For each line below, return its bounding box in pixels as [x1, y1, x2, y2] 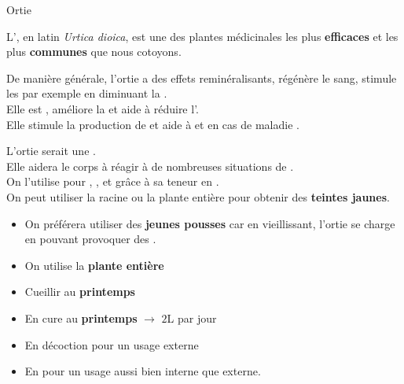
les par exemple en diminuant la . [6, 85, 167, 102]
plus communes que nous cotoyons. [6, 43, 182, 60]
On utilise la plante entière [24, 257, 164, 273]
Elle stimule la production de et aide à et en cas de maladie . [6, 116, 299, 132]
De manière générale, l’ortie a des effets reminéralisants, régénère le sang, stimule [6, 69, 397, 86]
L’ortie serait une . [6, 142, 96, 159]
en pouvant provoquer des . [24, 231, 156, 247]
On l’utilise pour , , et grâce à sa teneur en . [6, 173, 219, 190]
